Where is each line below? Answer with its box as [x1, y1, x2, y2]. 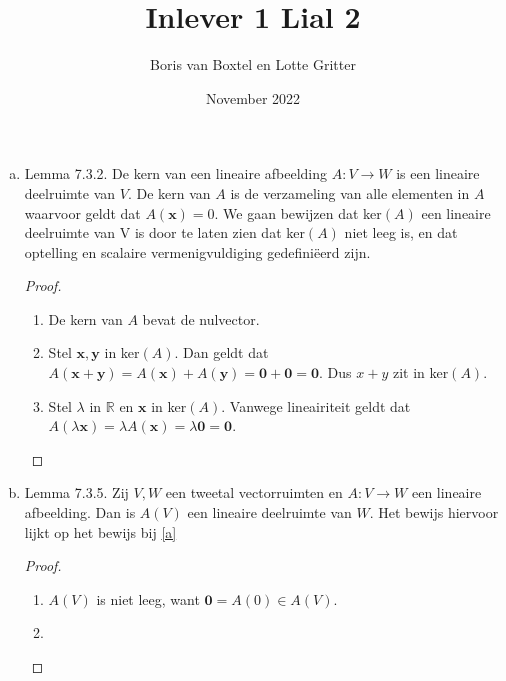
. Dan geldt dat [174, 342, 269, 363]
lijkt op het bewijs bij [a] [24, 521, 177, 542]
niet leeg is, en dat [344, 222, 458, 243]
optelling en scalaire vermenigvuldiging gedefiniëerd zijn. [24, 241, 371, 262]
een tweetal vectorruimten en [165, 482, 343, 503]
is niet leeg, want [96, 588, 200, 609]
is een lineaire [396, 163, 480, 184]
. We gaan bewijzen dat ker [214, 202, 382, 223]
